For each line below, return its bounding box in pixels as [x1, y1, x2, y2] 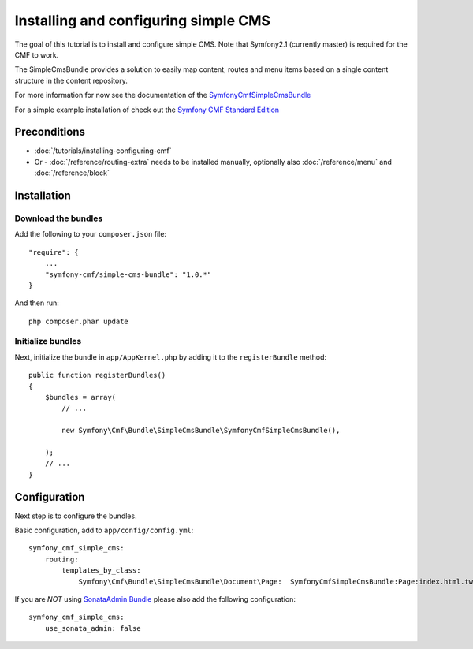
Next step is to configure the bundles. [14, 511, 137, 520]
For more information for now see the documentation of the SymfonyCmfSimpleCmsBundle [14, 91, 311, 100]
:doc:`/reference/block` [34, 168, 110, 177]
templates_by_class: [61, 566, 141, 575]
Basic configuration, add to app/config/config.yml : [14, 525, 194, 535]
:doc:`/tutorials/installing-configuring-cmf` [34, 146, 172, 155]
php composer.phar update [28, 316, 129, 326]
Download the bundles [14, 213, 103, 224]
